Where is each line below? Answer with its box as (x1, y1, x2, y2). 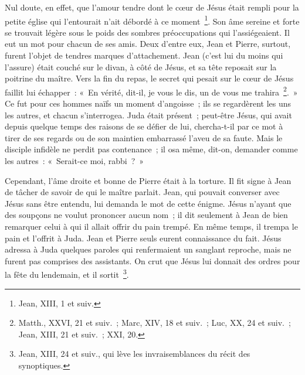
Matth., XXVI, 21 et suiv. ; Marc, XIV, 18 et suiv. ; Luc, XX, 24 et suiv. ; (18, 316, 291, 329)
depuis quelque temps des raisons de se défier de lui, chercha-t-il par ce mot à (5, 120, 283, 132)
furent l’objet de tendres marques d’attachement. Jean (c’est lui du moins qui (5, 49, 283, 62)
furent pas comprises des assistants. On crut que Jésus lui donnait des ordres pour (5, 254, 300, 267)
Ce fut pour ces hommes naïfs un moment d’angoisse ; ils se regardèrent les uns (5, 97, 292, 110)
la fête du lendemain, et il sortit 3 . (5, 267, 129, 281)
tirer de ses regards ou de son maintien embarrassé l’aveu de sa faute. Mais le (5, 131, 283, 144)
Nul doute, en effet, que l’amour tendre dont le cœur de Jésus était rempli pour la (5, 1, 299, 13)
